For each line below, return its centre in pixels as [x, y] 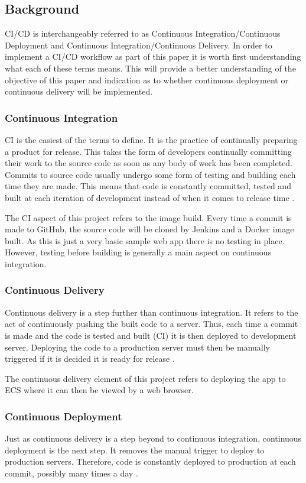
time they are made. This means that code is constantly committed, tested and [148, 186]
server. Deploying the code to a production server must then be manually [138, 347]
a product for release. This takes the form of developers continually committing [148, 151]
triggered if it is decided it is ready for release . [90, 359]
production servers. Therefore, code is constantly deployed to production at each [150, 461]
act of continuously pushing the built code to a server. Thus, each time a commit [152, 324]
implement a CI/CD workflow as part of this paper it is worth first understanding [153, 56]
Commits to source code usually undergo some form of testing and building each [150, 174]
